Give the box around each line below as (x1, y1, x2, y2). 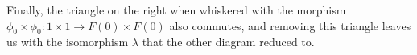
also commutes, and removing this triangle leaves (169, 17, 411, 33)
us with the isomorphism (6, 33, 129, 50)
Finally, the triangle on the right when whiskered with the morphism (6, 2, 346, 18)
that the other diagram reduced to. (142, 33, 315, 50)
